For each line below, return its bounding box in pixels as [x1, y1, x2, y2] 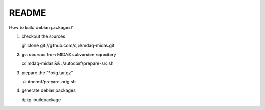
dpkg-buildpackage [21, 96, 61, 103]
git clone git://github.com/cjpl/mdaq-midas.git [21, 42, 115, 49]
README [9, 7, 46, 18]
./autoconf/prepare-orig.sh [21, 79, 76, 84]
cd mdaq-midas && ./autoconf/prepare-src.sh [21, 60, 114, 66]
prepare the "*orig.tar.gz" [21, 69, 73, 76]
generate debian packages [21, 87, 76, 93]
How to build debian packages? [9, 25, 73, 30]
